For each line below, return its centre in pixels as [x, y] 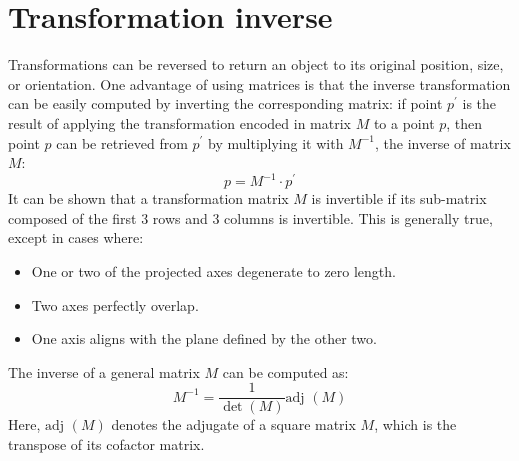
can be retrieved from [122, 142]
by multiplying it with [276, 142]
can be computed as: [285, 371]
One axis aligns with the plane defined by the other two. [204, 338]
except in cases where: [76, 237]
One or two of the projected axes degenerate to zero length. [213, 270]
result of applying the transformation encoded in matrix [179, 122]
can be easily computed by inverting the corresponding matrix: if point [225, 103]
